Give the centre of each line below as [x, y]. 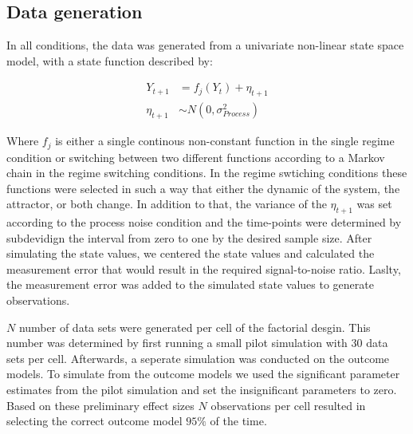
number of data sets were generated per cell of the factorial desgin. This [195, 327]
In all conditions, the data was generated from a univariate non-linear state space [205, 45]
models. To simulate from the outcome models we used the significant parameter [203, 374]
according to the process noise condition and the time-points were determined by [204, 222]
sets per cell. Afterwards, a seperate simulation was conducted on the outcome [198, 358]
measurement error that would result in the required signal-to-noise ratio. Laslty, [204, 268]
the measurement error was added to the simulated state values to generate [190, 284]
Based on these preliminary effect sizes [100, 405]
